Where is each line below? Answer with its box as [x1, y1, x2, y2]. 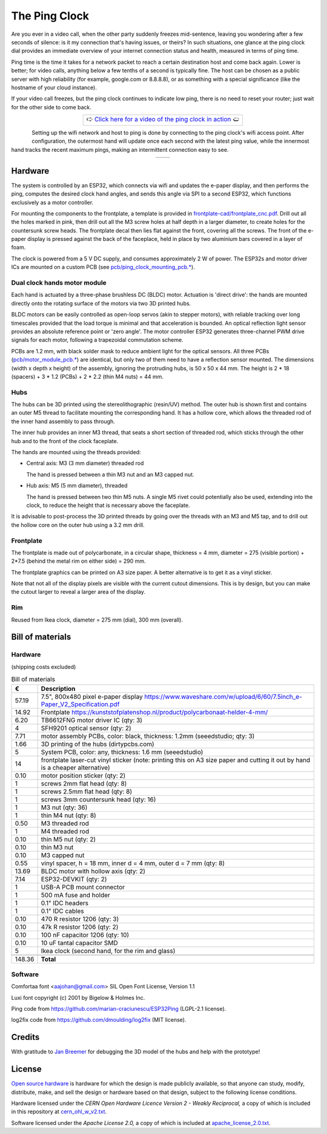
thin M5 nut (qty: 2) [41, 835, 96, 843]
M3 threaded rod [41, 819, 89, 827]
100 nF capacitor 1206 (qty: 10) [41, 931, 130, 939]
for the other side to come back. [11, 103, 92, 110]
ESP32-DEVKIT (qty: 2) [41, 875, 107, 883]
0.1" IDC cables [41, 906, 84, 915]
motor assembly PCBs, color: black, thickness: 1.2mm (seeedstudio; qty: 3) [41, 732, 255, 740]
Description [41, 684, 76, 693]
